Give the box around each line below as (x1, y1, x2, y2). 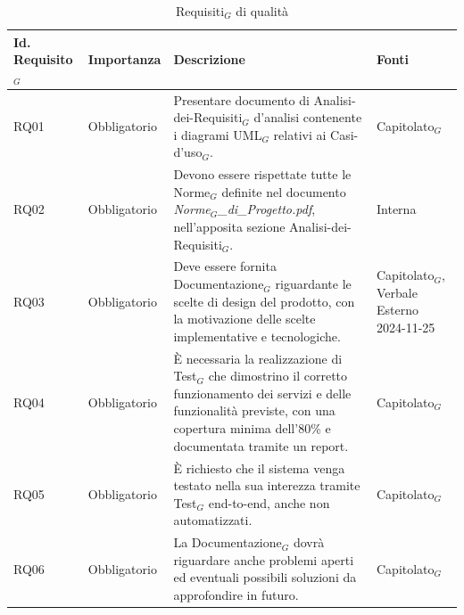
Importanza (87, 50, 162, 69)
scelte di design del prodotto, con (173, 291, 355, 310)
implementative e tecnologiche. (173, 326, 341, 345)
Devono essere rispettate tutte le (173, 165, 352, 184)
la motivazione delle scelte (173, 309, 316, 328)
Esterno (377, 300, 418, 319)
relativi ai (273, 125, 327, 143)
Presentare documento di (173, 90, 310, 109)
